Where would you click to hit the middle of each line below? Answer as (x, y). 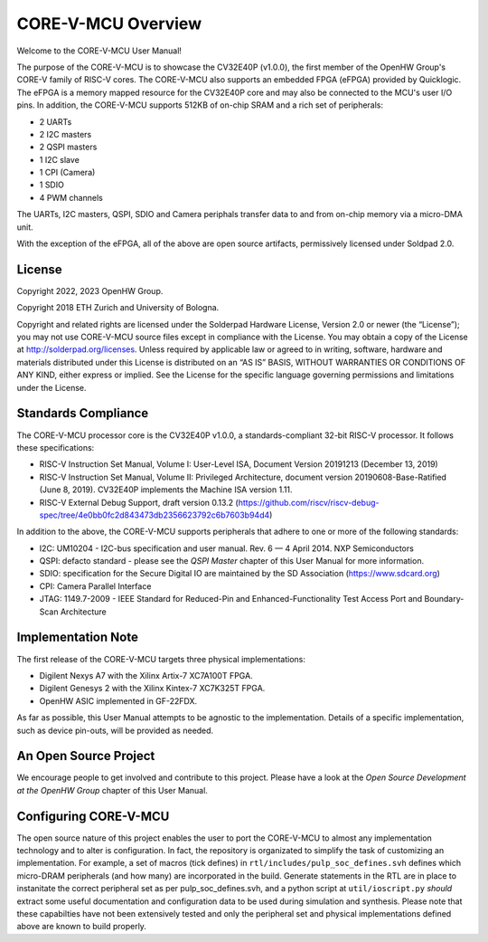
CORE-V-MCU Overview (109, 24)
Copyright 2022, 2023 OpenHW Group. (90, 290)
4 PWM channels (71, 197)
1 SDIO (52, 185)
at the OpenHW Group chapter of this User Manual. (112, 790)
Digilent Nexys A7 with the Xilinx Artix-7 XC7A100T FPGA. (146, 675)
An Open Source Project (86, 756)
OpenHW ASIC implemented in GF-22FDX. (118, 700)
